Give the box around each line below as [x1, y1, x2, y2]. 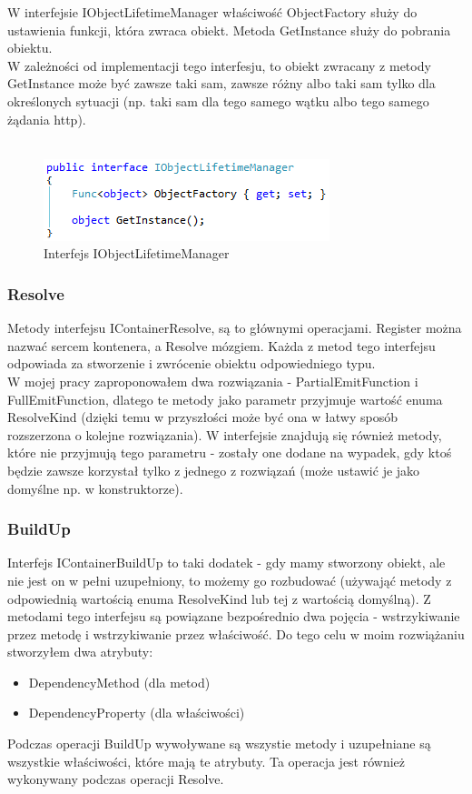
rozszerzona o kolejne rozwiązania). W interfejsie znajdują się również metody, [7, 425, 442, 444]
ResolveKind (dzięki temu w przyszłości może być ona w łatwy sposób [7, 407, 398, 427]
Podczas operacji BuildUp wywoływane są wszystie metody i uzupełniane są [7, 734, 431, 753]
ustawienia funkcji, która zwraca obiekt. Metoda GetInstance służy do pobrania [7, 20, 451, 39]
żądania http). [7, 109, 86, 128]
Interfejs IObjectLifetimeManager [44, 244, 230, 263]
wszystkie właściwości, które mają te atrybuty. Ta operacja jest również [7, 751, 406, 770]
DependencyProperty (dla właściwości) [28, 703, 245, 722]
